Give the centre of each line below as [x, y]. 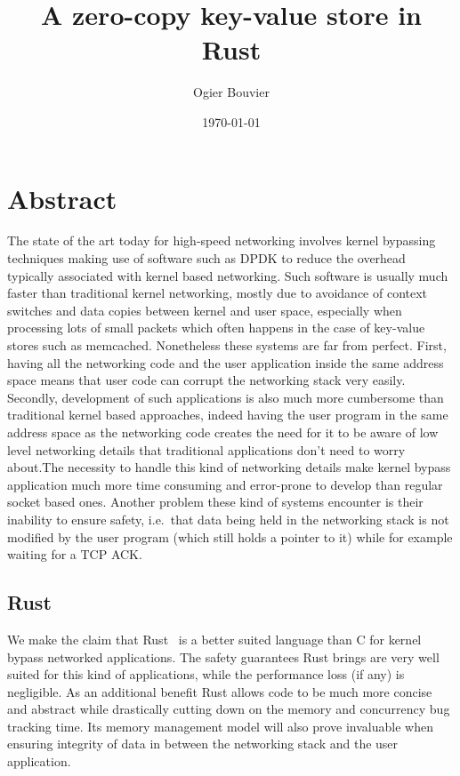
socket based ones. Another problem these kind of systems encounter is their [215, 502]
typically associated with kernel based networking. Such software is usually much [228, 275]
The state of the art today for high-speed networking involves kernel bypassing [222, 240]
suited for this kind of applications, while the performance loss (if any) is [206, 674]
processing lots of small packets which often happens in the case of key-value [216, 328]
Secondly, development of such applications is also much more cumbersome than [226, 397]
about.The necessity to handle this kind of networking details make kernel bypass [229, 467]
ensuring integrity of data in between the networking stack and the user [203, 744]
